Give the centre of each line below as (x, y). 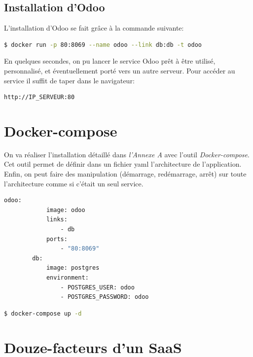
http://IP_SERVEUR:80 (39, 97)
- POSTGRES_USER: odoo (97, 287)
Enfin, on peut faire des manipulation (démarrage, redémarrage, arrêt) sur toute (125, 174)
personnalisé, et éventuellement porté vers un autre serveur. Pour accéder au (120, 70)
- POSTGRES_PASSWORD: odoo (105, 297)
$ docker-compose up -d (43, 313)
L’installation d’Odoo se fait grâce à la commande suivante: (94, 28)
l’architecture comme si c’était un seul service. (74, 183)
